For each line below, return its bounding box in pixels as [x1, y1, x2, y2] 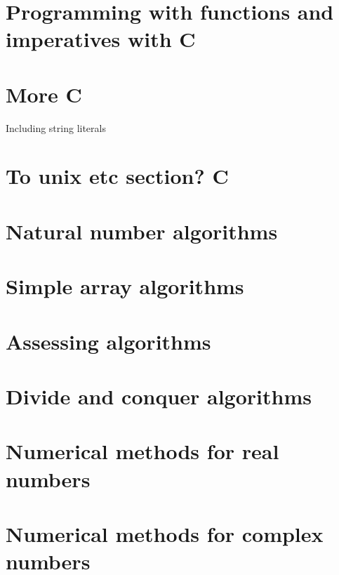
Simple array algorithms [6, 272, 244, 300]
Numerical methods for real [6, 437, 279, 465]
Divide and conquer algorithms [6, 381, 312, 410]
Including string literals [6, 120, 106, 135]
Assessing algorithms [6, 326, 211, 355]
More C [6, 79, 82, 108]
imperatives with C [6, 25, 196, 53]
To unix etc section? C [6, 161, 229, 190]
